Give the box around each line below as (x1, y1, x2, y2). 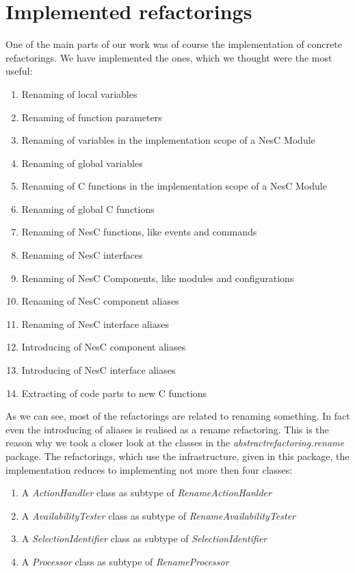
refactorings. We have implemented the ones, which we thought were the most (5, 50, 332, 64)
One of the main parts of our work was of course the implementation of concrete (5, 37, 342, 51)
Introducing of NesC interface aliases (21, 363, 176, 377)
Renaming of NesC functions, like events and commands (21, 225, 257, 239)
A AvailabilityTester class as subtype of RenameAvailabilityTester (21, 508, 295, 522)
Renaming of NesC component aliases (21, 294, 179, 308)
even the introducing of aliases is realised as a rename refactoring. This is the (5, 422, 329, 436)
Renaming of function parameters (21, 110, 162, 124)
